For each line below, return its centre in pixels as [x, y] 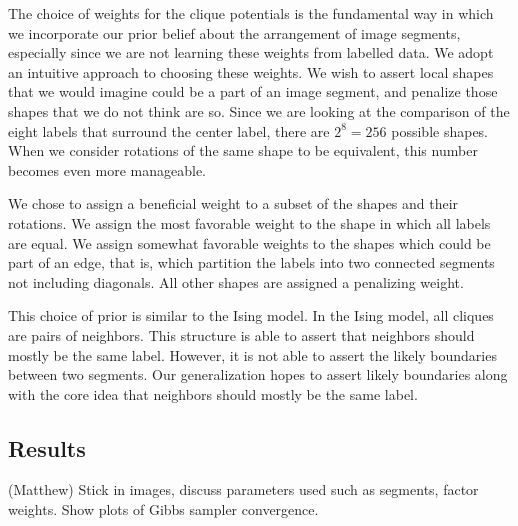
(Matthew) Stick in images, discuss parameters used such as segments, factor [243, 489]
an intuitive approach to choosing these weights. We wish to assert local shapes [251, 71]
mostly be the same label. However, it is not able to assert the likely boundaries [252, 354]
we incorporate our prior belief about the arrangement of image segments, [234, 32]
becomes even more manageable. [107, 169]
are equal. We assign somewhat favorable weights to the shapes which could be [249, 242]
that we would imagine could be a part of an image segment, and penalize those [253, 91]
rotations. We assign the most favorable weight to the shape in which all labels [249, 222]
